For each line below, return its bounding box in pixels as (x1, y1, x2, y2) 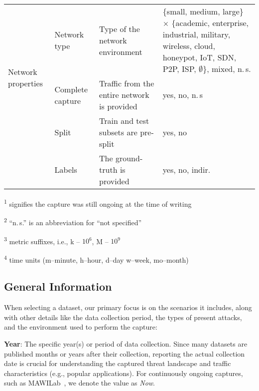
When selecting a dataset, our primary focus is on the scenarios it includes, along (4, 302, 252, 313)
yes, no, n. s (162, 89, 203, 100)
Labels (54, 164, 77, 175)
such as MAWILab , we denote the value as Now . (4, 378, 155, 388)
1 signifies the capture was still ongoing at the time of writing (4, 197, 192, 209)
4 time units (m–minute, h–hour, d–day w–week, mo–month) (4, 253, 189, 265)
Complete (54, 83, 88, 95)
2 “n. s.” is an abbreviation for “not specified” (4, 216, 142, 227)
